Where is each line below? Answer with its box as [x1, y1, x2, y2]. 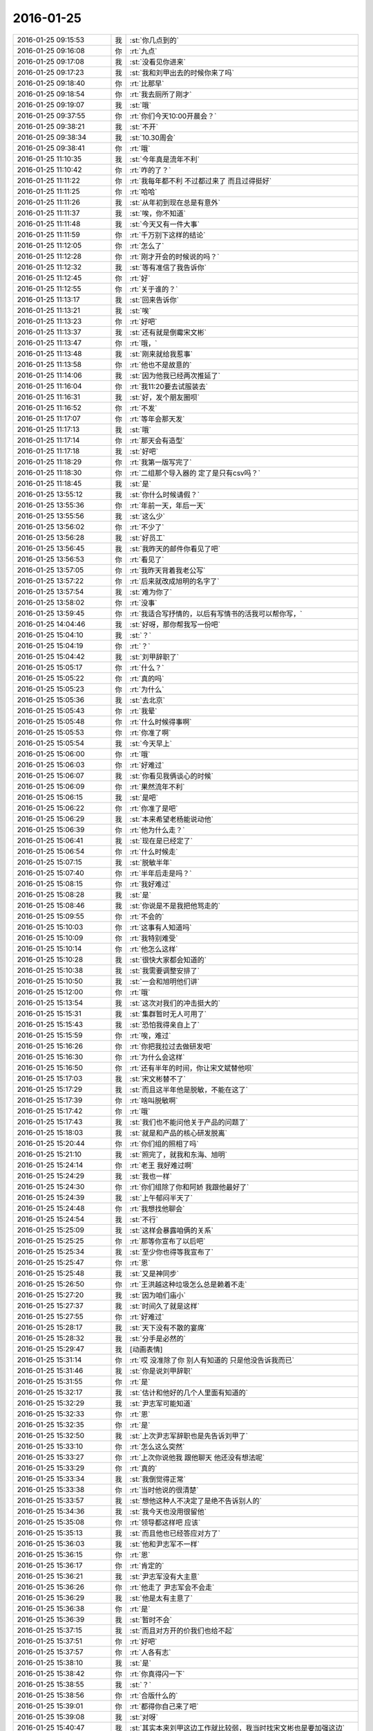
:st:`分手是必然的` [129, 1334, 186, 1343]
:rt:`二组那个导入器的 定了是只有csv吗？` [129, 468, 260, 478]
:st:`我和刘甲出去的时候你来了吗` [129, 68, 235, 78]
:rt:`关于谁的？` [129, 284, 178, 294]
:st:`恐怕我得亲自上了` [129, 1020, 200, 1030]
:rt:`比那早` [129, 78, 164, 88]
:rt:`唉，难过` [129, 1030, 171, 1040]
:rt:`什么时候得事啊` [129, 717, 192, 726]
